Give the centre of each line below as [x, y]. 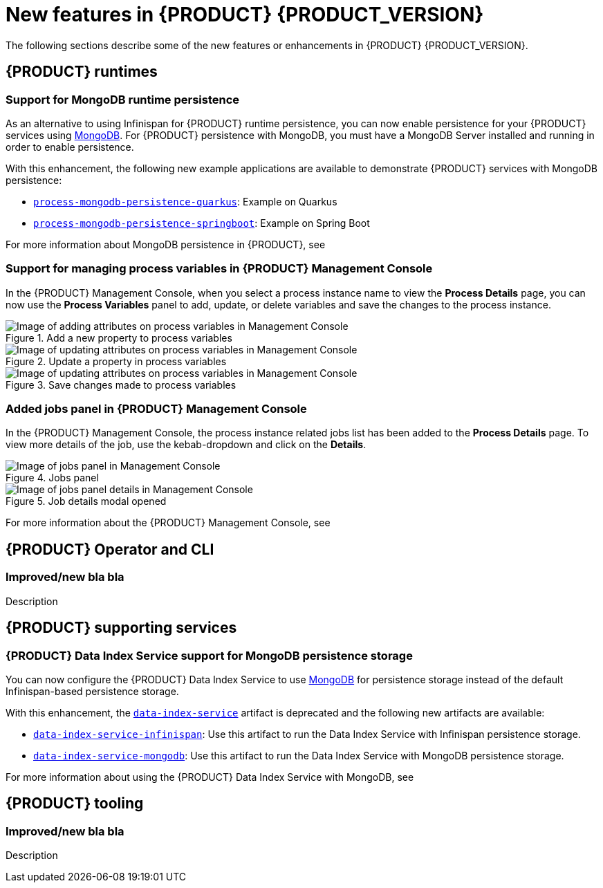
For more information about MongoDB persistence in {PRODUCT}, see [166, 244]
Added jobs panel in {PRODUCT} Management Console [156, 409]
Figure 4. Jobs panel [52, 478]
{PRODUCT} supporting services [121, 628]
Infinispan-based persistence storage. [92, 691]
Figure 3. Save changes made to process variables [121, 385]
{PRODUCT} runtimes [82, 72]
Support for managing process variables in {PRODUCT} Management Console [219, 269]
